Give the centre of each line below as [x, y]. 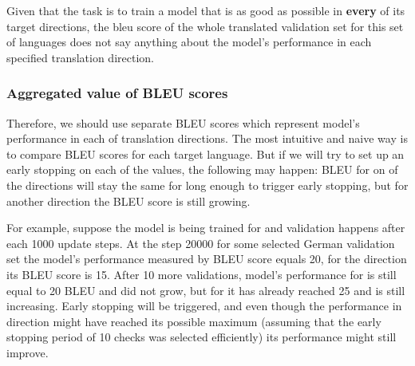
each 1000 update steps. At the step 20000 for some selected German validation [201, 243]
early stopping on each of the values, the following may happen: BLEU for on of [202, 169]
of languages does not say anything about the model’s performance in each [189, 42]
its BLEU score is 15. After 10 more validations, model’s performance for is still [202, 274]
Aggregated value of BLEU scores [117, 93]
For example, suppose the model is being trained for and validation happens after [206, 228]
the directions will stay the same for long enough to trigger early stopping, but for [207, 185]
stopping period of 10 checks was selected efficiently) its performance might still [202, 337]
